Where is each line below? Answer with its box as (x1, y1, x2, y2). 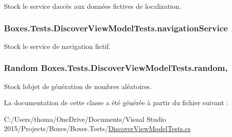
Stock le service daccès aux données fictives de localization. (4, 1, 181, 11)
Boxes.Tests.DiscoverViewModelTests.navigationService (4, 22, 228, 34)
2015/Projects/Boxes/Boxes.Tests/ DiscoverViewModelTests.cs (4, 123, 191, 134)
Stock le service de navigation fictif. (4, 41, 111, 51)
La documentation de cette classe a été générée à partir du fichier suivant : (4, 97, 229, 108)
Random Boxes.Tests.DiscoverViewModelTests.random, (4, 62, 228, 74)
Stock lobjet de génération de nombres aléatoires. (4, 81, 152, 91)
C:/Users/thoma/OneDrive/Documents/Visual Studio (4, 114, 166, 124)
